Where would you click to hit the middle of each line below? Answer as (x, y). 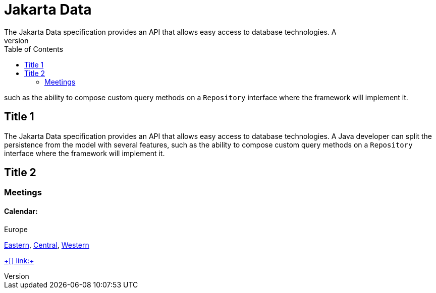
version (16, 40)
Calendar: (21, 211)
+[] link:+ (19, 260)
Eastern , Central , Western (47, 245)
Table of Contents (34, 49)
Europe (16, 229)
